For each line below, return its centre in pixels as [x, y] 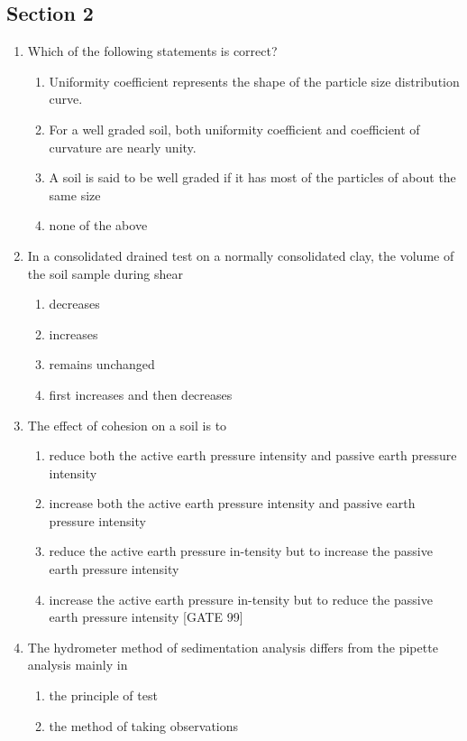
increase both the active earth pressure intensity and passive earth [232, 503]
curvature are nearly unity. [123, 147]
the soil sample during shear [105, 273]
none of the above [98, 225]
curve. [66, 99]
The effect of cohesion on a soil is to [127, 425]
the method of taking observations [144, 725]
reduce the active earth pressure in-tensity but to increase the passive [241, 551]
